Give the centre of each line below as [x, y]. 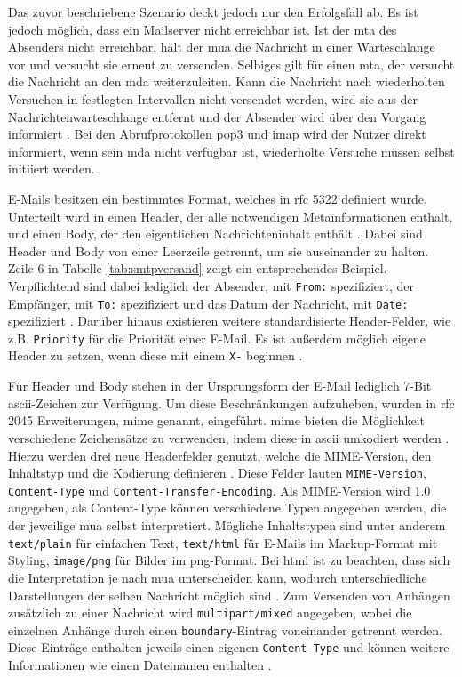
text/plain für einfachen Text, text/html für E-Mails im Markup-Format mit [223, 542]
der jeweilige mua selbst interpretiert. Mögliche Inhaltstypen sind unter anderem [227, 525]
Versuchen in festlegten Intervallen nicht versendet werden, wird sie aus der [213, 98]
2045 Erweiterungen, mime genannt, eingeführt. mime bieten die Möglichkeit [216, 420]
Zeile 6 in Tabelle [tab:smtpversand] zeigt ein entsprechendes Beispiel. [198, 268]
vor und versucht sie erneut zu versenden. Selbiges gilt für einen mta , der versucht [231, 64]
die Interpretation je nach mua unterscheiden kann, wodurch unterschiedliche [218, 577]
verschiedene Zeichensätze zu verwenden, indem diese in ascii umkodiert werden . [229, 437]
